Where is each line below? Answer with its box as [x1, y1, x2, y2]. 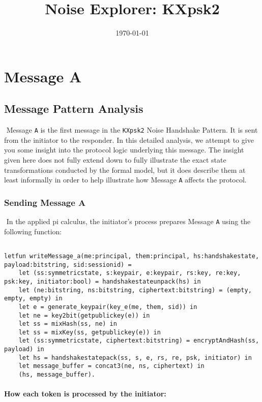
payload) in [4, 346, 44, 353]
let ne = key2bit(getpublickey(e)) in [18, 312, 150, 319]
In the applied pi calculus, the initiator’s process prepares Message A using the [6, 216, 251, 227]
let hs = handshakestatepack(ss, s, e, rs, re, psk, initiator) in [18, 354, 252, 361]
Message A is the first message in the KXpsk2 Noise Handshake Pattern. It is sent [6, 125, 258, 135]
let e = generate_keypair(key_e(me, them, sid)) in [18, 303, 197, 311]
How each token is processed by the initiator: [4, 388, 166, 399]
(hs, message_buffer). [18, 371, 95, 379]
